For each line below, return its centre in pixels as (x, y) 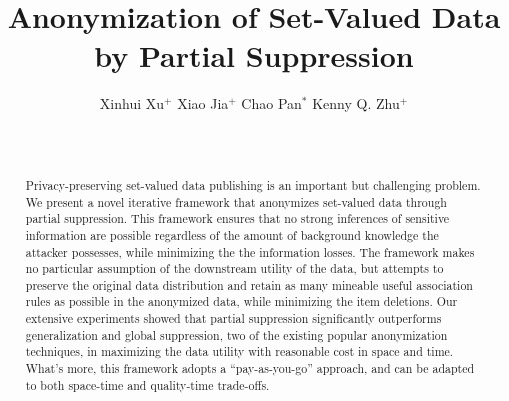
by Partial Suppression (254, 55)
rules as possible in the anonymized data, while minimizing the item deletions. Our (241, 301)
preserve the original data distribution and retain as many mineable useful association (249, 284)
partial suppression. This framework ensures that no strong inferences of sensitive (237, 218)
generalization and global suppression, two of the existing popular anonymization (236, 334)
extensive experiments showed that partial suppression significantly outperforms (233, 318)
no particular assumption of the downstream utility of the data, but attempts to (234, 268)
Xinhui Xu (132, 103)
